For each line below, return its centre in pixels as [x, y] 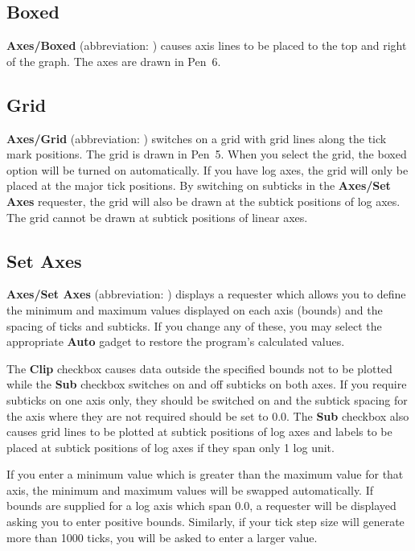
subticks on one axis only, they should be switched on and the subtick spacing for [207, 399]
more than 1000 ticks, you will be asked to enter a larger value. [162, 537]
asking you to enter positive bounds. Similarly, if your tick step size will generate [205, 522]
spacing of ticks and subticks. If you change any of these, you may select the [194, 325]
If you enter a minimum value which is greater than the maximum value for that [205, 474]
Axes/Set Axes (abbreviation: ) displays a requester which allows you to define [206, 294]
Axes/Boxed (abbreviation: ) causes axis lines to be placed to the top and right [207, 45]
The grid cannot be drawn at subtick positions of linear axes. [157, 217]
